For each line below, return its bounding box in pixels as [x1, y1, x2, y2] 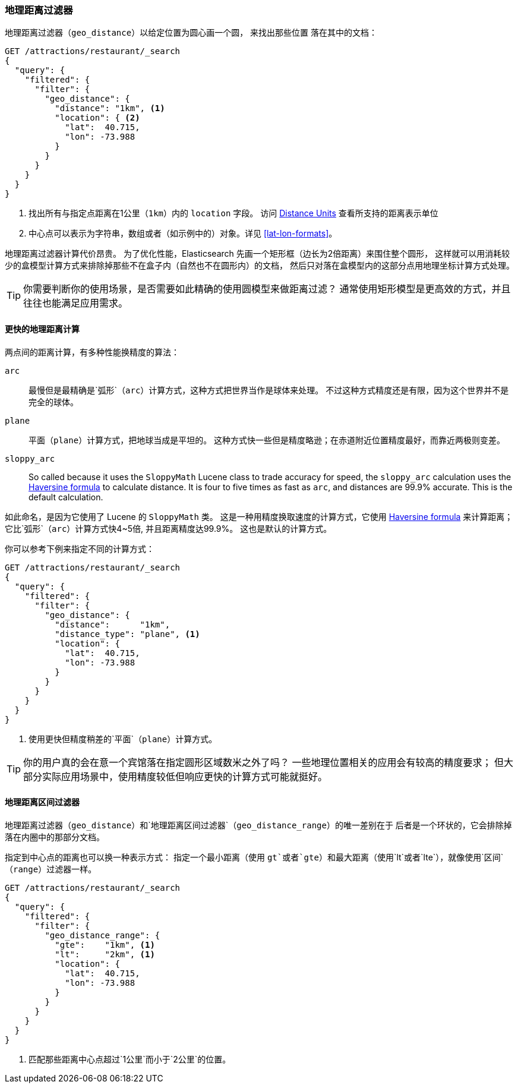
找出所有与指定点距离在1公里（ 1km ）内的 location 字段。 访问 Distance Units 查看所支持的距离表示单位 [29, 208, 438, 219]
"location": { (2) [55, 113, 140, 123]
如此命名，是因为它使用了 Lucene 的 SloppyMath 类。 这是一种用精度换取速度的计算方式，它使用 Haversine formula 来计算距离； [5, 511, 513, 522]
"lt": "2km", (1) [55, 949, 155, 959]
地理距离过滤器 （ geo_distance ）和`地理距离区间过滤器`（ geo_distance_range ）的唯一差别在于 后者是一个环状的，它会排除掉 [5, 819, 512, 830]
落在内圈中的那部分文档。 [5, 831, 105, 842]
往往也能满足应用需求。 [23, 297, 128, 310]
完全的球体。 [29, 396, 78, 407]
